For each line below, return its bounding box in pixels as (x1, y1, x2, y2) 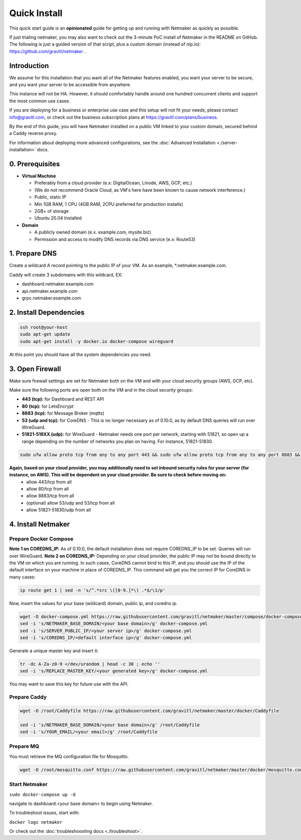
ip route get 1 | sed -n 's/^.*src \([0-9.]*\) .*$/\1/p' (20, 587, 166, 593)
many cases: (9, 574, 36, 580)
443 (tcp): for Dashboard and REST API (22, 396, 104, 402)
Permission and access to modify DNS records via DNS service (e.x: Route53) (34, 236, 196, 242)
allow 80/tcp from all (26, 486, 69, 492)
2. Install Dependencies (9, 308, 85, 316)
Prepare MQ (9, 743, 40, 750)
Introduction (9, 61, 49, 70)
